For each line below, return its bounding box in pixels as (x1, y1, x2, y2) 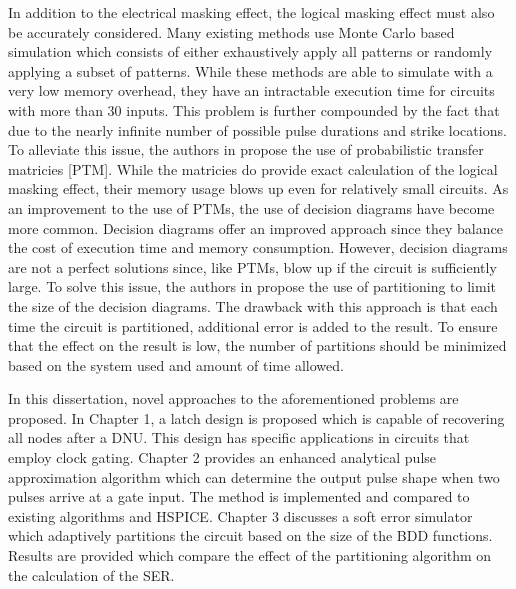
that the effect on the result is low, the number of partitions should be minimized (8, 335, 507, 356)
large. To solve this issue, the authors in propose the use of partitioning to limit (8, 276, 496, 297)
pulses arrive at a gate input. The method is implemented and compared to (8, 486, 470, 507)
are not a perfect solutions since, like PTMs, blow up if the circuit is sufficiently (8, 256, 497, 277)
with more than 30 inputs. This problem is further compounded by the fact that (8, 99, 500, 120)
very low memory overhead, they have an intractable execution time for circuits (8, 80, 495, 101)
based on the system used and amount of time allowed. (8, 354, 344, 375)
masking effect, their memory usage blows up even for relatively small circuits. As (8, 178, 509, 199)
